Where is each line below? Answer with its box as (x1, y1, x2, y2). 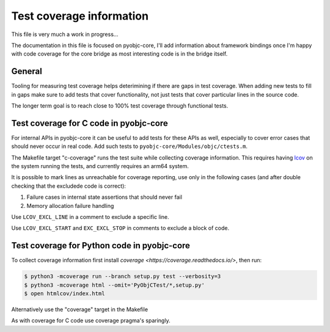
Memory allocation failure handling (26, 202, 114, 209)
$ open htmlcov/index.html (24, 290, 105, 297)
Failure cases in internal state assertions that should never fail (26, 193, 183, 201)
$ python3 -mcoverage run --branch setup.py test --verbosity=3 (24, 273, 221, 280)
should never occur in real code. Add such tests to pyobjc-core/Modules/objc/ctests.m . (11, 142, 248, 150)
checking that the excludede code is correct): (11, 182, 127, 190)
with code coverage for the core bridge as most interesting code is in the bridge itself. (11, 50, 228, 57)
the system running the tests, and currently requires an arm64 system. (11, 163, 189, 170)
